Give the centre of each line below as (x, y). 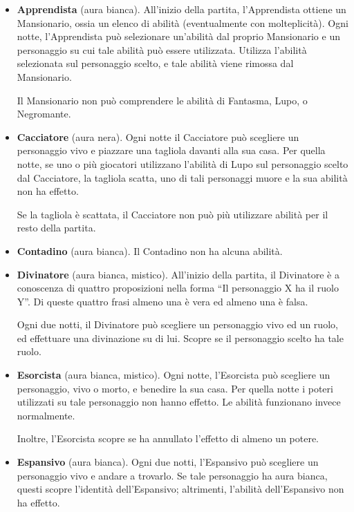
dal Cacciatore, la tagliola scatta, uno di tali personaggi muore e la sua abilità (182, 177)
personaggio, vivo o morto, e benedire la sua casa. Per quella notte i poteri (175, 388)
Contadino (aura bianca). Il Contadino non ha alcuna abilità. (150, 250)
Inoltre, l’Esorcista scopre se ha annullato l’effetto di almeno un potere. (168, 438)
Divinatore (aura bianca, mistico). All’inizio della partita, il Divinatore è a (178, 274)
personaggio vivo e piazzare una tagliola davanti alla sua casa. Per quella (171, 150)
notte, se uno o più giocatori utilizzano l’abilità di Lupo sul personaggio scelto (183, 163)
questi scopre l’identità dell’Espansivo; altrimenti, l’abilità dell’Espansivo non (180, 489)
